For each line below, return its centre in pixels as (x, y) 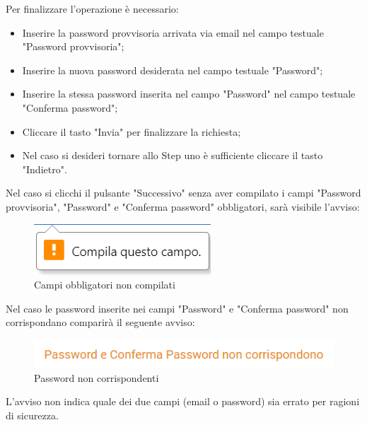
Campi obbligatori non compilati (105, 285)
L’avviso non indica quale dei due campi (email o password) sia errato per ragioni (183, 401)
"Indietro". (45, 169)
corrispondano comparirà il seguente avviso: (100, 322)
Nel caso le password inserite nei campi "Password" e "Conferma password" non (177, 308)
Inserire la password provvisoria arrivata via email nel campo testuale (173, 32)
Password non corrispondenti (97, 377)
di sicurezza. (32, 415)
